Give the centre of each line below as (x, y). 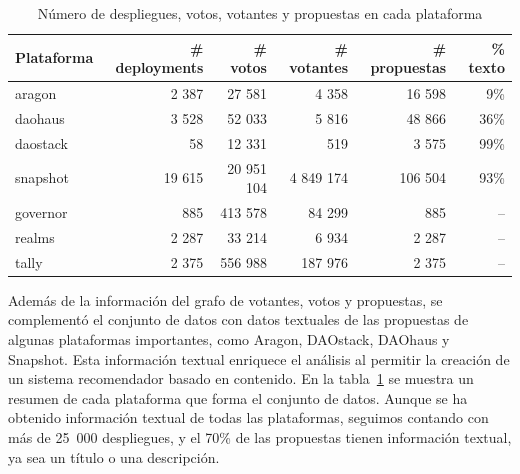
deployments (159, 67)
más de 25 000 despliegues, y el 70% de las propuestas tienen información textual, (260, 436)
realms (35, 236)
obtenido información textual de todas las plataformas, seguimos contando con (248, 417)
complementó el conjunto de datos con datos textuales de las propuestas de (238, 319)
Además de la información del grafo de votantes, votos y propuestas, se (225, 299)
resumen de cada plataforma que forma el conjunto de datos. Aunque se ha (238, 397)
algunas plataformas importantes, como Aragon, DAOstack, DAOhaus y (229, 338)
